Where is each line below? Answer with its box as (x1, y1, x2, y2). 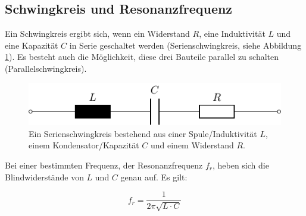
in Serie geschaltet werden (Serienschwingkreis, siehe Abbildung (69, 39, 302, 51)
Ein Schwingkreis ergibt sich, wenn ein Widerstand (5, 27, 190, 40)
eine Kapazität (5, 39, 58, 51)
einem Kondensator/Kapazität (29, 139, 139, 151)
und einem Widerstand (150, 139, 234, 151)
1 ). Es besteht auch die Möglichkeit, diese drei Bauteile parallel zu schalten (5, 50, 279, 63)
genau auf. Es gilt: (120, 170, 188, 183)
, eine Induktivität (199, 27, 266, 40)
